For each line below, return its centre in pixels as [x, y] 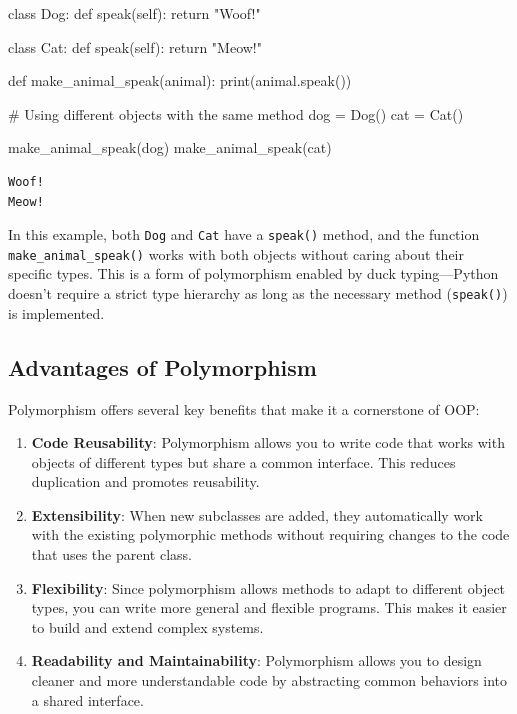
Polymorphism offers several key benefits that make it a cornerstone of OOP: [244, 408]
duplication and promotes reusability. [145, 481]
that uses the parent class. [111, 554]
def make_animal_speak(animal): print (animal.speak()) [180, 80]
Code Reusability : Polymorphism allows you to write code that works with [268, 442]
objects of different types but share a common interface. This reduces [243, 461]
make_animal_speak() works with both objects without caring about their [236, 253]
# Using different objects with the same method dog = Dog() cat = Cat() [236, 113]
